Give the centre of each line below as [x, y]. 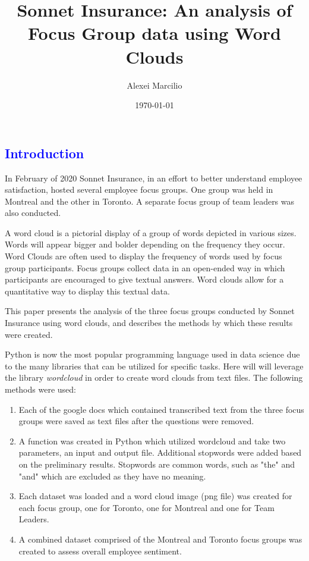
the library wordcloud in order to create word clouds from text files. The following [154, 377]
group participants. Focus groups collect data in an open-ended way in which [145, 267]
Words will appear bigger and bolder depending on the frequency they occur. [145, 244]
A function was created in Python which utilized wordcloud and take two [152, 441]
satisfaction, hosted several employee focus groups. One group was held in [139, 189]
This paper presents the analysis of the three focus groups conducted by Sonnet [150, 311]
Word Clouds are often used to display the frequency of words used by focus [144, 256]
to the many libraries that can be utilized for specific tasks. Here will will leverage [154, 366]
